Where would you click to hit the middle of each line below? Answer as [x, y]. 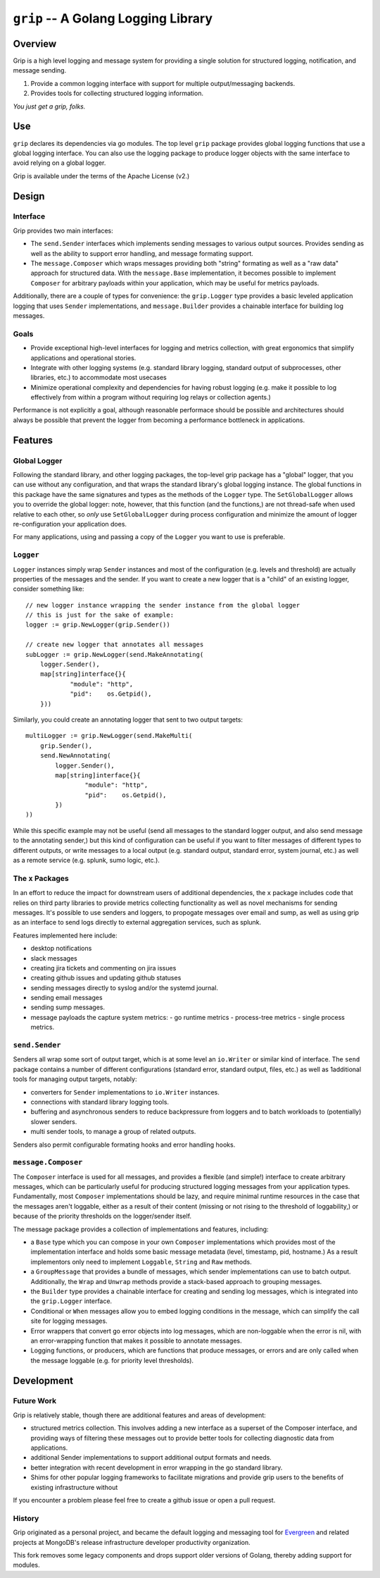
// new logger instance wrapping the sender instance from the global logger [163, 605]
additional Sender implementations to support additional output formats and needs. [151, 1457]
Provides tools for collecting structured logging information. [117, 93]
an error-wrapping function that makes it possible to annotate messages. [136, 1340]
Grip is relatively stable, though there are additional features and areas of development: [140, 1415]
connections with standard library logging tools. [100, 1102]
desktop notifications [61, 949]
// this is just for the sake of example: [100, 615]
